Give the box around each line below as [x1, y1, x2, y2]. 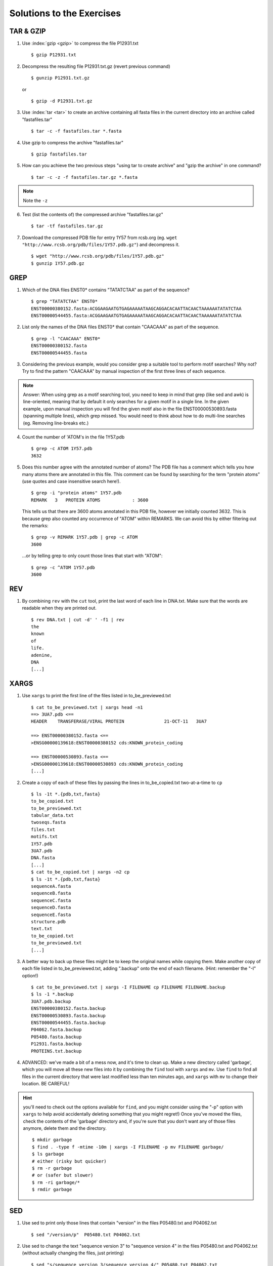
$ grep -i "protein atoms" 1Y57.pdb [31, 490, 122, 496]
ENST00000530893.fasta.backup [31, 1013, 106, 1018]
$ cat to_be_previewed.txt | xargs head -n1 [31, 704, 144, 710]
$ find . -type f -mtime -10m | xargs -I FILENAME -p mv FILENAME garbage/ [32, 1144, 224, 1150]
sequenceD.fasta [31, 904, 71, 911]
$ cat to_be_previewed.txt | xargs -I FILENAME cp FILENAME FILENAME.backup [31, 984, 226, 990]
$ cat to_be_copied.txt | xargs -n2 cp [31, 869, 130, 875]
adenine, [31, 652, 53, 658]
